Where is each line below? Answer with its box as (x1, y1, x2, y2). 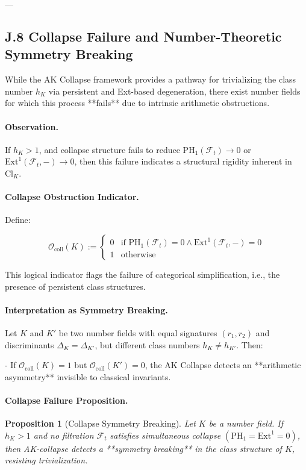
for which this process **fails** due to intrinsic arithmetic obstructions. (5, 96, 270, 109)
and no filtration (33, 428, 94, 441)
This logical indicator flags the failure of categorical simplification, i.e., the (5, 268, 280, 280)
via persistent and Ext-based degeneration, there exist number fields (48, 84, 301, 97)
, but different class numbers (95, 338, 200, 351)
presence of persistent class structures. (5, 280, 146, 292)
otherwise (120, 251, 156, 260)
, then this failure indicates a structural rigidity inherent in (74, 155, 292, 168)
